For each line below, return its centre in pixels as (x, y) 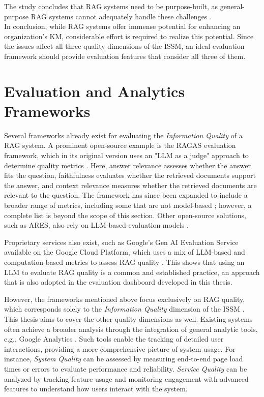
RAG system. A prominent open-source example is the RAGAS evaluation (120, 145)
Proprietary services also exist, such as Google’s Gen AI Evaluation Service (121, 242)
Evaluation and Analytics (95, 91)
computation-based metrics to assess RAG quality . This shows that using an (124, 262)
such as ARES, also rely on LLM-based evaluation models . (96, 225)
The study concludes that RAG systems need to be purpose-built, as (111, 6)
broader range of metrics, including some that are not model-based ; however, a (128, 205)
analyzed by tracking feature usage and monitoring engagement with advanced (126, 378)
